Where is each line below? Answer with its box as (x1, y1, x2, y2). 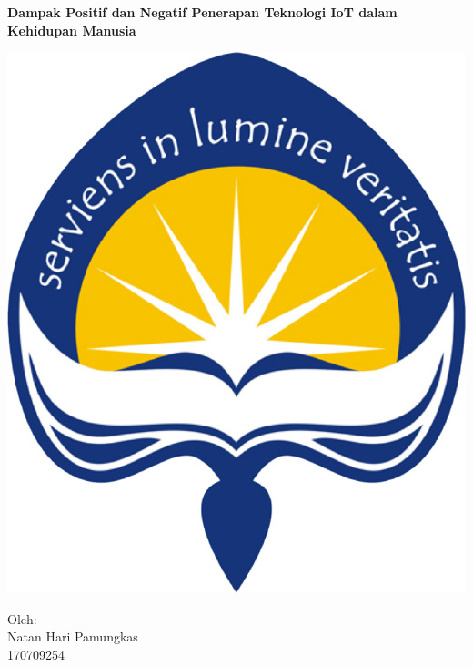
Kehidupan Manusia (7, 20, 136, 39)
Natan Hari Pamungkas (7, 627, 138, 646)
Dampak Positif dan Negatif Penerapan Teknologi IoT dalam (7, 3, 398, 21)
